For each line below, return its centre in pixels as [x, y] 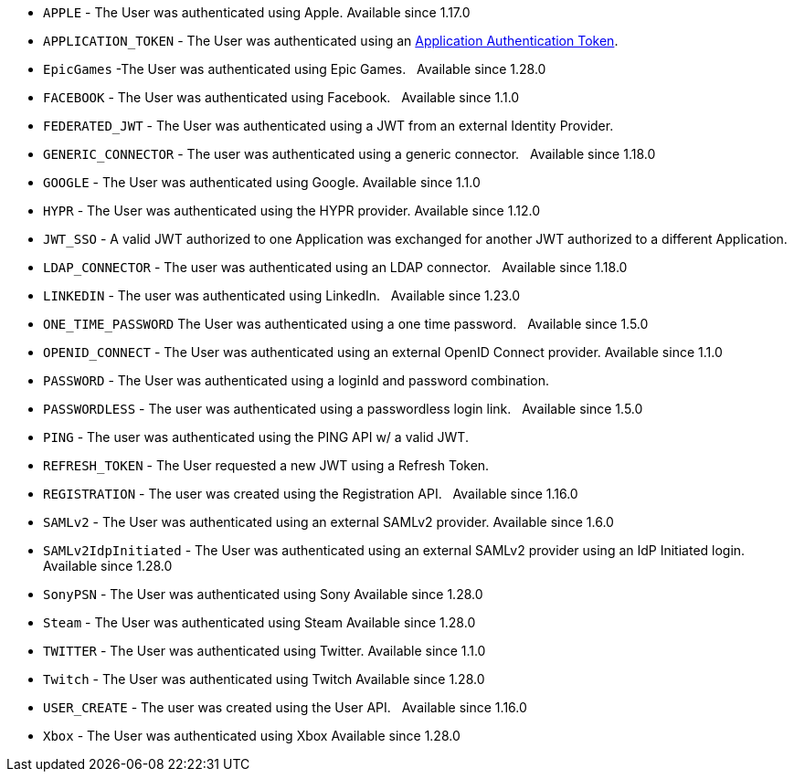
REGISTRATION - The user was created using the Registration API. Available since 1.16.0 [311, 494]
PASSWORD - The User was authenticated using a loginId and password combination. [296, 380]
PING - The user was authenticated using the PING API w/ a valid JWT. [256, 437]
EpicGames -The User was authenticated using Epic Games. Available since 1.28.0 [295, 69]
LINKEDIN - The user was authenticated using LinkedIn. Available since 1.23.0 [282, 295]
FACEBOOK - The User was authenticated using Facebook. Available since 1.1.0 [281, 97]
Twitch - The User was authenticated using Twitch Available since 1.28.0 [264, 679]
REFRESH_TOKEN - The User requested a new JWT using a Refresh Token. [266, 465]
